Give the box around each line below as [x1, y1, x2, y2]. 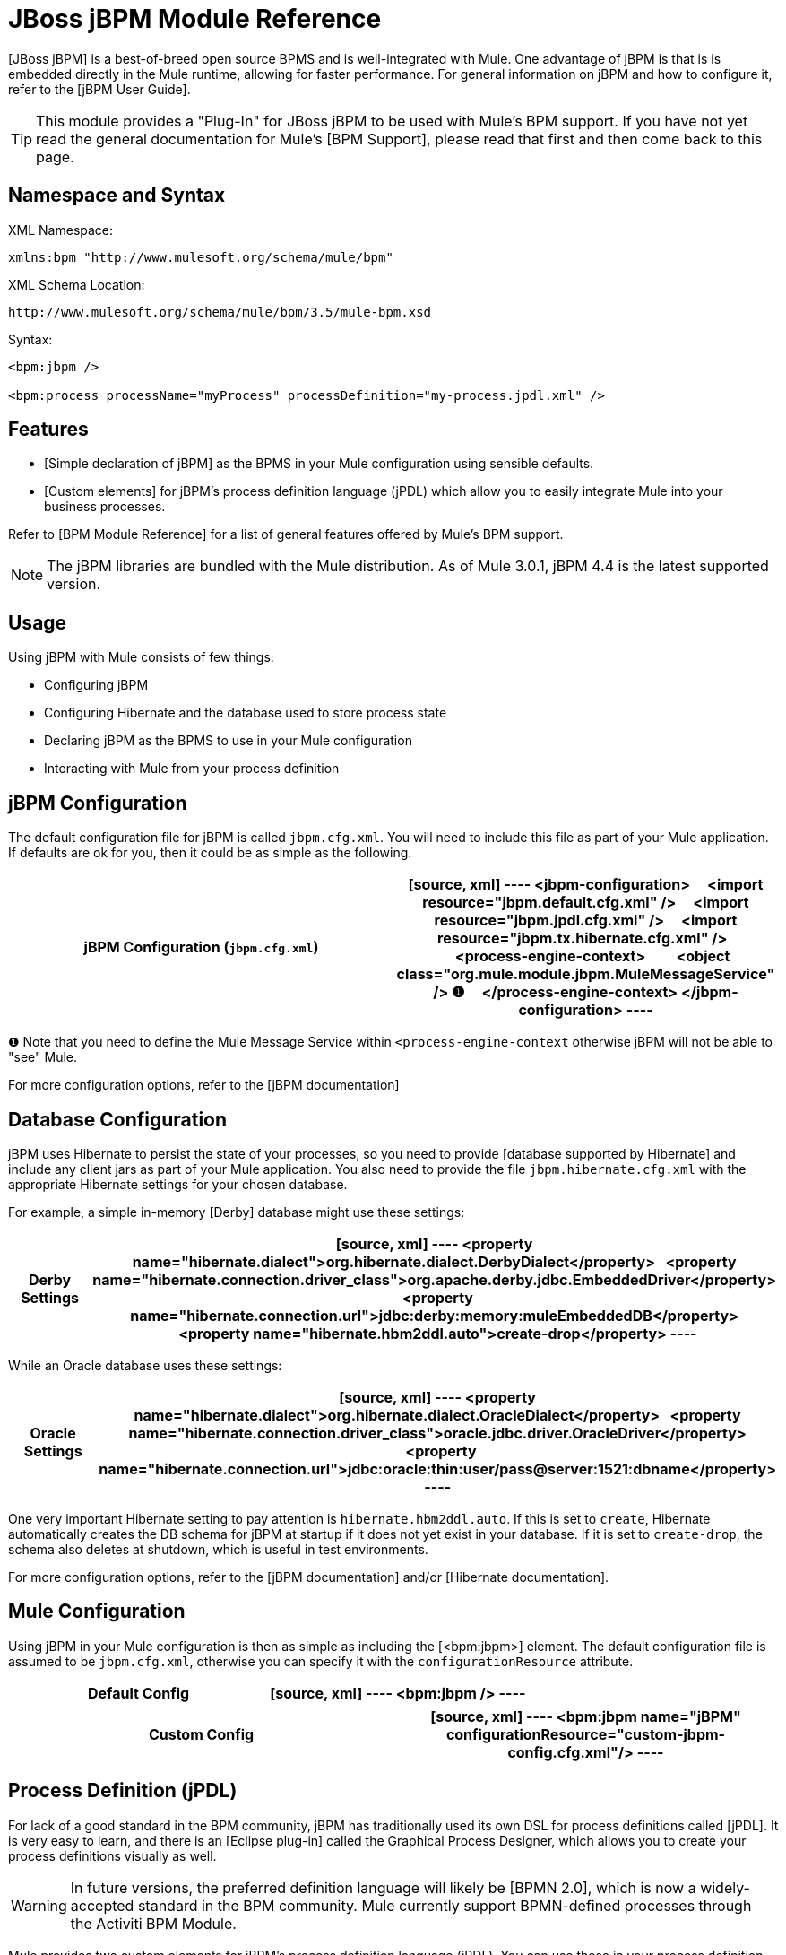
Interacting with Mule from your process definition [44, 760, 340, 777]
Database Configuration [8, 1108, 228, 1131]
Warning [11, 1896, 67, 1915]
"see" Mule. [8, 1049, 77, 1065]
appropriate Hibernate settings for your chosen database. [8, 1176, 348, 1192]
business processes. [44, 499, 166, 515]
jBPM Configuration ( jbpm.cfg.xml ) [83, 938, 319, 957]
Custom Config [148, 1725, 255, 1743]
